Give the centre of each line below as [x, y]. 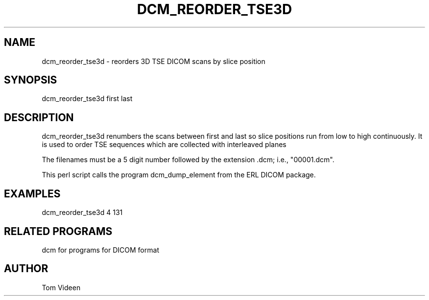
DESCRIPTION [39, 117]
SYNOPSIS [31, 80]
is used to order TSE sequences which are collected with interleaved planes [164, 145]
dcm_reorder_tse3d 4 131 [82, 213]
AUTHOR [26, 269]
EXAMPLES [32, 193]
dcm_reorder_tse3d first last [87, 99]
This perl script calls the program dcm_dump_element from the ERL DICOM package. [179, 175]
